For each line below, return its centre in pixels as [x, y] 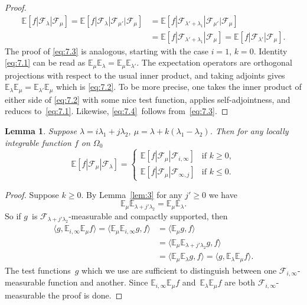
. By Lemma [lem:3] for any [132, 194]
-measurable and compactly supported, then [148, 215]
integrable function [38, 142]
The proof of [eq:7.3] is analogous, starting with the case [107, 51]
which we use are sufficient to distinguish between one [179, 270]
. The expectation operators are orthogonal [214, 62]
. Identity [270, 51]
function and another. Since [98, 282]
